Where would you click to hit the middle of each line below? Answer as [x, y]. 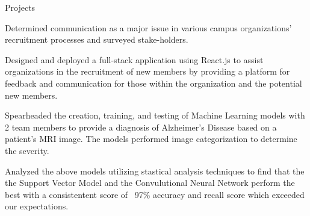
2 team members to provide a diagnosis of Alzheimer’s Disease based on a [141, 127]
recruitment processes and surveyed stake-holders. [97, 39]
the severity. [27, 150]
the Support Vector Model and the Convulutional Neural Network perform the [150, 183]
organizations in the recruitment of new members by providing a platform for [147, 71]
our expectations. [37, 206]
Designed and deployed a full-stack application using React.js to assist [134, 59]
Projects [20, 7]
